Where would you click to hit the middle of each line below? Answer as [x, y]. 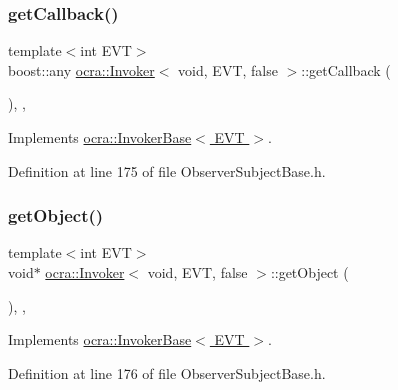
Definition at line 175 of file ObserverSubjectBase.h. [167, 170]
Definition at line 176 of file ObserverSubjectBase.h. [167, 372]
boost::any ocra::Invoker [81, 69]
